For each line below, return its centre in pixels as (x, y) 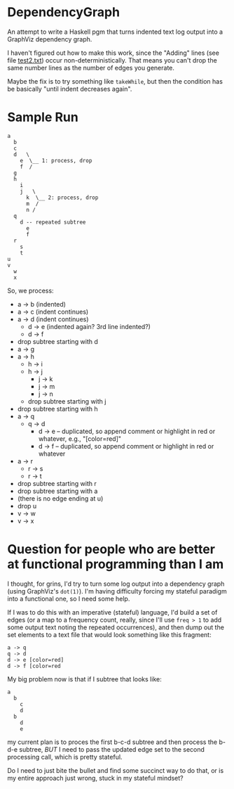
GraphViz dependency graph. (50, 39)
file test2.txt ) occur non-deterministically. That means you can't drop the (112, 60)
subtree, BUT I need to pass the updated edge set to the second (112, 749)
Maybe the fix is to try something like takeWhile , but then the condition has (115, 81)
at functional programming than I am (116, 564)
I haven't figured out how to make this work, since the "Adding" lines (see (113, 53)
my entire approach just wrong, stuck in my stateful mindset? (95, 778)
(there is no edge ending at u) (60, 498)
